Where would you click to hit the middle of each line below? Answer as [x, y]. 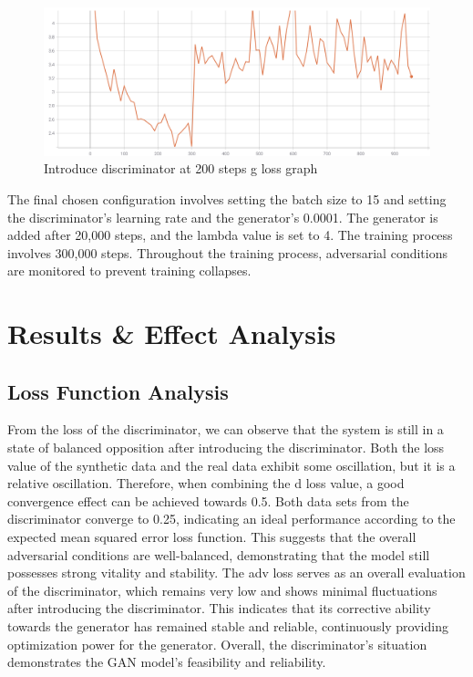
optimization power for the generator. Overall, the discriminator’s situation [217, 644]
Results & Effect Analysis [172, 333]
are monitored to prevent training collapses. [129, 271]
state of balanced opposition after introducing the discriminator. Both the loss [226, 448]
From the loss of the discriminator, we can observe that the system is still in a [226, 429]
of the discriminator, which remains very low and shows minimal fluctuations [222, 590]
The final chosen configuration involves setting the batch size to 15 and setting [227, 198]
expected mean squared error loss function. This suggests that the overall [212, 537]
